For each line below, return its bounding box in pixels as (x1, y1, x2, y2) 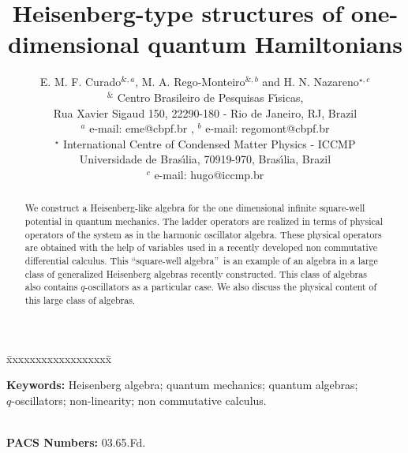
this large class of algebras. (24, 293, 136, 306)
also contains (24, 280, 78, 294)
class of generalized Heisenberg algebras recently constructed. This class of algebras (24, 267, 367, 280)
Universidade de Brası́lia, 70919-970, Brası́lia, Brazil (79, 151, 331, 167)
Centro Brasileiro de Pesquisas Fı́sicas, (117, 88, 304, 105)
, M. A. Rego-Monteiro (135, 73, 245, 90)
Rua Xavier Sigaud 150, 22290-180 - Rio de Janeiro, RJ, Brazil (53, 104, 357, 121)
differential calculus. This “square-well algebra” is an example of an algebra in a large (24, 253, 378, 267)
